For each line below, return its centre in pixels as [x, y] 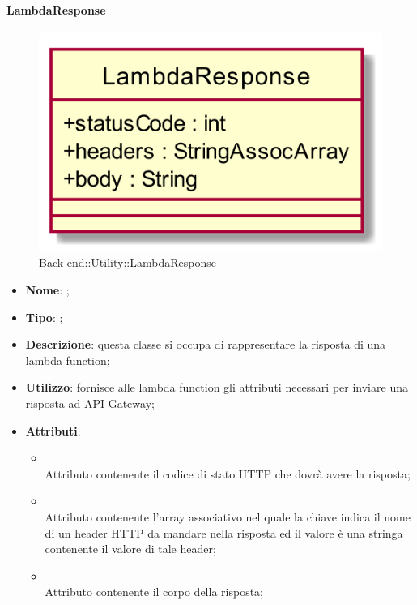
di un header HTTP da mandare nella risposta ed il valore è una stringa [224, 532]
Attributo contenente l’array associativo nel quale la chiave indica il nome [228, 516]
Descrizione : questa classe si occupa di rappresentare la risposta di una [206, 344]
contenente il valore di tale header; [130, 549]
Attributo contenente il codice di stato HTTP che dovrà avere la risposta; [228, 473]
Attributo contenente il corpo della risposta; [154, 592]
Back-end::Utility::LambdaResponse [128, 262]
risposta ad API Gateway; [90, 403]
